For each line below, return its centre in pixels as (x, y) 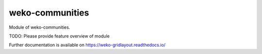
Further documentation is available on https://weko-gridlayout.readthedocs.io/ (87, 45)
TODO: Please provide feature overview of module (59, 36)
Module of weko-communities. (40, 27)
